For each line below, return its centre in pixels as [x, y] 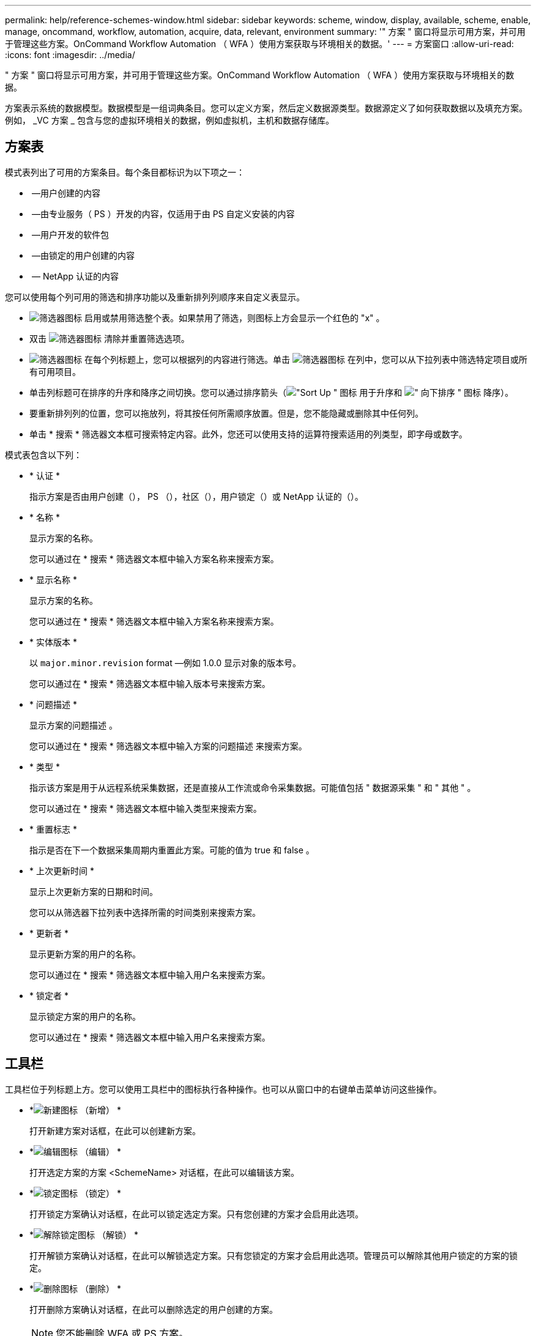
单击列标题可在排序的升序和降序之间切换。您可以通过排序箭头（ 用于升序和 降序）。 [271, 392]
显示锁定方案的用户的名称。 [85, 1016]
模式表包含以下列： [43, 455]
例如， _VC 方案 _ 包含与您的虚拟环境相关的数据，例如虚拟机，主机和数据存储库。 [169, 120]
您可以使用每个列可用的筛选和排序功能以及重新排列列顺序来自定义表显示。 [155, 297]
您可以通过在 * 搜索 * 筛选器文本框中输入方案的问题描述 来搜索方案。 [168, 746]
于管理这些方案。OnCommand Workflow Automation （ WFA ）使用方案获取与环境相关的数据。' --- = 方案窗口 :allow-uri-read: [259, 44]
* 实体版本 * [53, 642]
